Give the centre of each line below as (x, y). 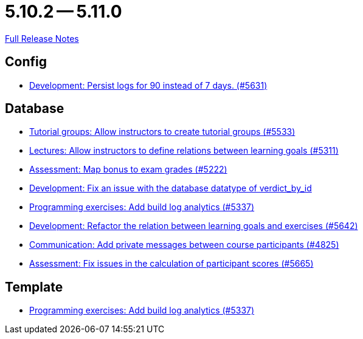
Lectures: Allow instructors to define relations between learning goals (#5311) (184, 151)
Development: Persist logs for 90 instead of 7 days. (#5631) (148, 85)
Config (26, 62)
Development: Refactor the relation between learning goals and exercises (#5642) (194, 226)
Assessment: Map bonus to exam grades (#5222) (128, 169)
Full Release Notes (42, 38)
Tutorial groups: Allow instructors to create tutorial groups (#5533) (162, 132)
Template (34, 287)
